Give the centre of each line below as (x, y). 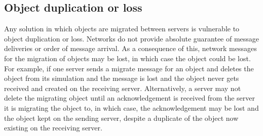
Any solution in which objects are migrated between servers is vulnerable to (122, 29)
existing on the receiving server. (53, 128)
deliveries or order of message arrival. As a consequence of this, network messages (130, 48)
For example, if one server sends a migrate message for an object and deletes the (129, 68)
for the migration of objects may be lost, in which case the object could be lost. (127, 58)
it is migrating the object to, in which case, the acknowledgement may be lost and (131, 107)
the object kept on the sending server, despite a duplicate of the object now (121, 118)
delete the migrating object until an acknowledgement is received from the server (129, 98)
